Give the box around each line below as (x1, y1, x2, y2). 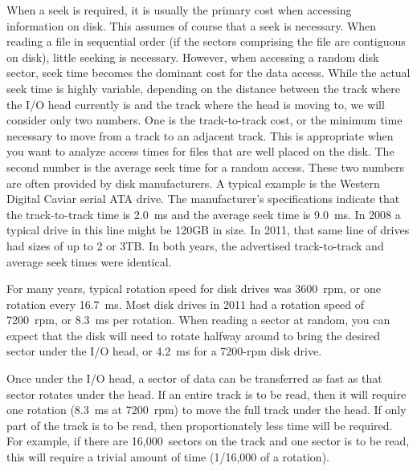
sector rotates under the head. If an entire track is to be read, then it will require (6, 385, 407, 402)
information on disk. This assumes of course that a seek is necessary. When (6, 17, 377, 34)
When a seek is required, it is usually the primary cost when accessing (6, 2, 352, 18)
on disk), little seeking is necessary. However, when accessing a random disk (6, 48, 379, 65)
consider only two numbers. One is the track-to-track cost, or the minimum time (6, 112, 403, 128)
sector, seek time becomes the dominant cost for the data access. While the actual (6, 64, 411, 81)
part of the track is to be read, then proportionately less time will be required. (6, 416, 393, 433)
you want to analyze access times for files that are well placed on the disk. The (6, 143, 395, 160)
